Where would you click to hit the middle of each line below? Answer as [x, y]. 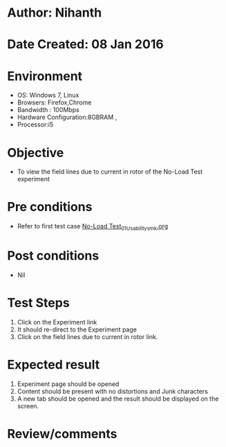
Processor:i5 [35, 125]
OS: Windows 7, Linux [48, 95]
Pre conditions [50, 207]
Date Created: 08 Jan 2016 [85, 45]
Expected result [54, 365]
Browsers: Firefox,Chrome [54, 102]
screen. [28, 405]
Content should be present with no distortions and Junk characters [113, 391]
